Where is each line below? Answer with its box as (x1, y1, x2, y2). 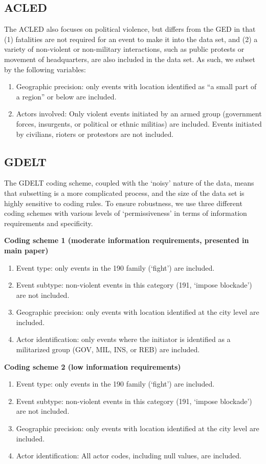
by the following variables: (4, 64, 86, 74)
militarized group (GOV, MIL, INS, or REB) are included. (16, 344, 200, 355)
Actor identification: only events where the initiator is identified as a (16, 334, 231, 345)
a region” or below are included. (16, 91, 117, 102)
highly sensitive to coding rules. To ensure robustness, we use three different (4, 197, 242, 208)
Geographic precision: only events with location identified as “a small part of (16, 81, 257, 92)
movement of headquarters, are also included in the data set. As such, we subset (4, 53, 255, 64)
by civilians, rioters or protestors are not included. (16, 128, 174, 139)
